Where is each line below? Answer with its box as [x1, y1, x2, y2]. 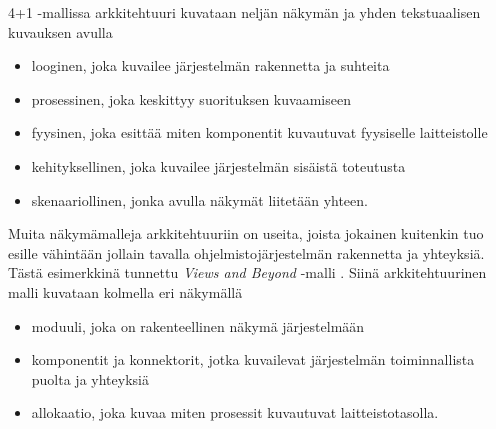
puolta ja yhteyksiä [31, 368, 149, 389]
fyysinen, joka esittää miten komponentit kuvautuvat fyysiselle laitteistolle [31, 122, 488, 143]
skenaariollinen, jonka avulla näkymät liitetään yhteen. [31, 189, 368, 210]
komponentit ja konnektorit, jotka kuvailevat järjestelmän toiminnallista [31, 349, 475, 370]
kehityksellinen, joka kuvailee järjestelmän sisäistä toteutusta [31, 155, 406, 176]
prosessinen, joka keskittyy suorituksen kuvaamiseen [31, 88, 351, 109]
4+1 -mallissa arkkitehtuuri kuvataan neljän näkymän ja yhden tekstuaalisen [8, 2, 481, 22]
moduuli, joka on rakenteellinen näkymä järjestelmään [31, 315, 365, 336]
